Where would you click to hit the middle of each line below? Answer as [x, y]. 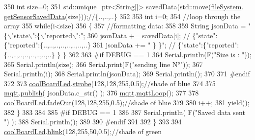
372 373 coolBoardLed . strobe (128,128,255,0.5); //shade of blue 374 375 [110, 83]
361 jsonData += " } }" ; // [134, 45]
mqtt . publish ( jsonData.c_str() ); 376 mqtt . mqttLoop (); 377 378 [101, 93]
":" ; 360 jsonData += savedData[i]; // [133, 35]
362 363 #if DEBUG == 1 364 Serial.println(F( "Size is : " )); [160, 54]
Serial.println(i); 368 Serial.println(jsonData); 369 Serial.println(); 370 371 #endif [127, 74]
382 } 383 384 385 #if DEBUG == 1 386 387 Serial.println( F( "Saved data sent [125, 112]
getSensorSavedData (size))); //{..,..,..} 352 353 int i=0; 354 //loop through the [122, 16]
